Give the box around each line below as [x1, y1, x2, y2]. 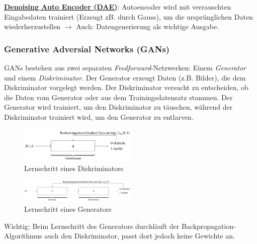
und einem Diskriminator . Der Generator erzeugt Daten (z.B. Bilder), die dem [4, 72, 246, 83]
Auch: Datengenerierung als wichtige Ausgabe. [76, 21, 219, 32]
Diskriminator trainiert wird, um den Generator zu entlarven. [4, 111, 194, 122]
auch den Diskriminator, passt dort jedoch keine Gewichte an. [44, 230, 235, 241]
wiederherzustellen [4, 21, 61, 32]
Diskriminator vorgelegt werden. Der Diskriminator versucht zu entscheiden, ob [4, 82, 248, 93]
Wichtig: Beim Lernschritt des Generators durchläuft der [4, 220, 180, 231]
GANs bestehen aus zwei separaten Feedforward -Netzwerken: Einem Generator [4, 62, 246, 72]
